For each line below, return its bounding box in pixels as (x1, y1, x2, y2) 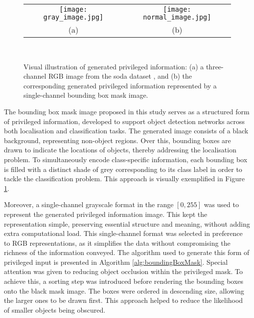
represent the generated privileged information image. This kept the (4, 209, 208, 219)
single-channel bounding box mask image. (23, 90, 148, 100)
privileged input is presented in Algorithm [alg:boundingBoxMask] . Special (4, 256, 228, 267)
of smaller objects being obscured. (4, 304, 106, 315)
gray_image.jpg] (43, 13, 104, 21)
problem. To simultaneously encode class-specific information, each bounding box (4, 154, 248, 164)
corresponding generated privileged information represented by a (23, 80, 217, 90)
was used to (204, 199, 239, 210)
